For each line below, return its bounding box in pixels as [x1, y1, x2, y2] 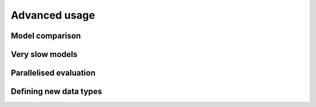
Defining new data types [11, 87, 102, 97]
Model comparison [11, 31, 81, 41]
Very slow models [11, 49, 78, 59]
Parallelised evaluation [11, 68, 96, 78]
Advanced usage [11, 9, 95, 22]
